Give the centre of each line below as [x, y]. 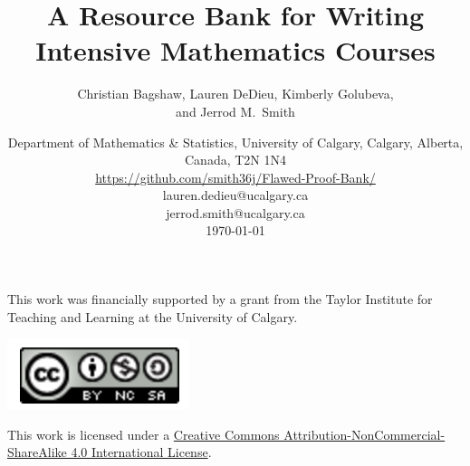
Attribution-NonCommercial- [364, 434]
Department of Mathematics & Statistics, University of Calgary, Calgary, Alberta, [235, 142]
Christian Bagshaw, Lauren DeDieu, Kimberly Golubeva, [235, 94]
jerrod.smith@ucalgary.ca [235, 212]
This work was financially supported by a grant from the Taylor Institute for [220, 299]
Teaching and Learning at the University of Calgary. [153, 316]
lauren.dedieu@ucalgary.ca [235, 195]
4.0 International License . [141, 452]
